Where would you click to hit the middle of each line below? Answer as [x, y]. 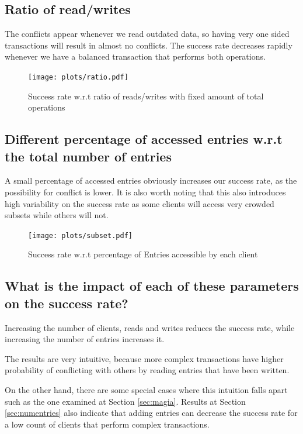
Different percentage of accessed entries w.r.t [144, 139]
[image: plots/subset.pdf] [80, 235]
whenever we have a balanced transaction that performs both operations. [135, 56]
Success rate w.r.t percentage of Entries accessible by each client [143, 254]
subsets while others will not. [57, 215]
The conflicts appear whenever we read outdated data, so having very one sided [147, 34]
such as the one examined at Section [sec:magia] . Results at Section [125, 401]
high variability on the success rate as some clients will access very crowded [140, 203]
